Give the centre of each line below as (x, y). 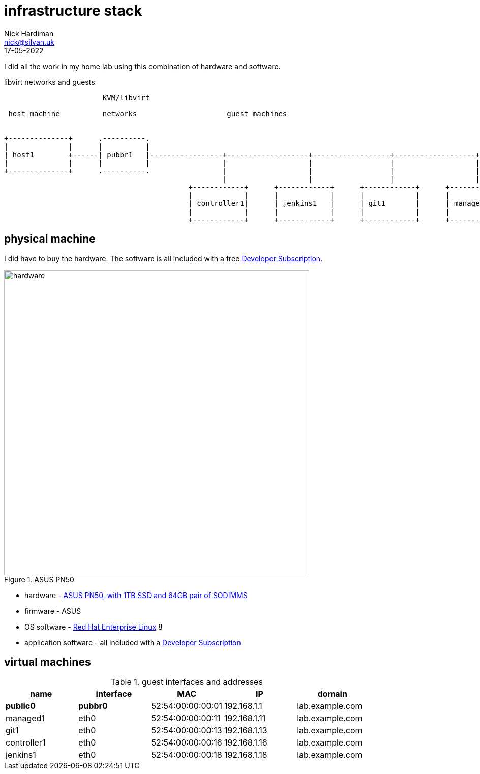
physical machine (50, 239)
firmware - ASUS (53, 611)
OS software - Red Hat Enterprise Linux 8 (94, 627)
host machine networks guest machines (148, 114)
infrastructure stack (73, 11)
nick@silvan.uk (29, 42)
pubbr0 (93, 706)
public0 (21, 706)
